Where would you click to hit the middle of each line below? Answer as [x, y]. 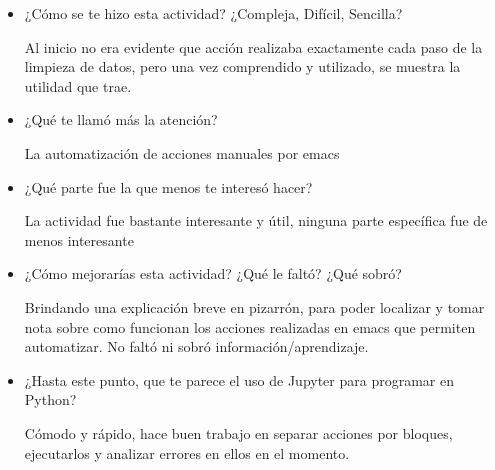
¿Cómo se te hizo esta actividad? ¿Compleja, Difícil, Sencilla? [213, 13]
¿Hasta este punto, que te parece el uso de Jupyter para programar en [239, 379]
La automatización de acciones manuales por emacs [182, 152]
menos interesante [79, 239]
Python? [50, 399]
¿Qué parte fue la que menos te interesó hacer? [168, 186]
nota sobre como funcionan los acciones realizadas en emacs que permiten [250, 326]
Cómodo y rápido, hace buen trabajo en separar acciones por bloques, [238, 432]
